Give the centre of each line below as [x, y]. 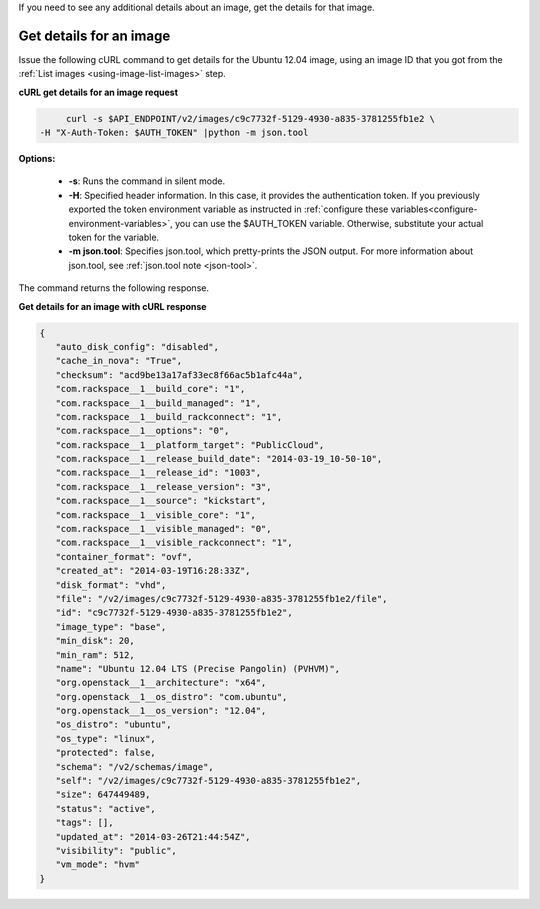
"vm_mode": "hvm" [97, 864]
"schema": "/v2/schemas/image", [134, 766]
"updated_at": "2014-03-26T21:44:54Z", [153, 836]
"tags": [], [84, 823]
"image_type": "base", [111, 626]
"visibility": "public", [116, 850]
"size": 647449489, [103, 794]
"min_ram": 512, [95, 654]
